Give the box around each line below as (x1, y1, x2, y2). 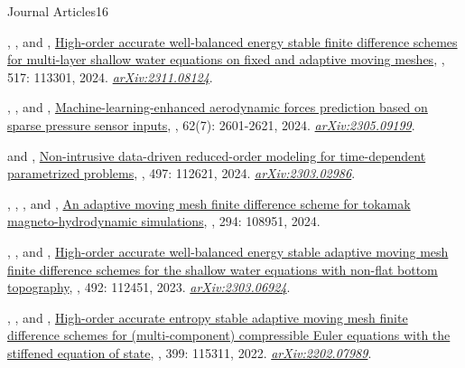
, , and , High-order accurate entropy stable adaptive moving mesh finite (7, 307, 408, 326)
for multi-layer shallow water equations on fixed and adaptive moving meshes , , (7, 50, 445, 69)
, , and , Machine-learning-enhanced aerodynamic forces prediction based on (7, 98, 428, 117)
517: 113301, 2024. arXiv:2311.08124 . (7, 67, 213, 86)
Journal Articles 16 (7, 2, 108, 20)
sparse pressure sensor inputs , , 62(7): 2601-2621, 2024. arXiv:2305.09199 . (7, 115, 415, 134)
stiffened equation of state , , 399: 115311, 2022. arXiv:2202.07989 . (7, 343, 372, 362)
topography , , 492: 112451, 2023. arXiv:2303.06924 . (7, 278, 291, 297)
